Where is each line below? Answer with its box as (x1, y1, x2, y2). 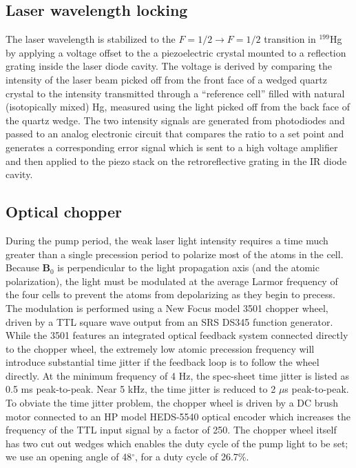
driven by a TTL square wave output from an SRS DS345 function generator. (6, 314, 333, 329)
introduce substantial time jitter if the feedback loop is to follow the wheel (6, 355, 320, 369)
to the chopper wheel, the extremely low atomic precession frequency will (6, 341, 315, 355)
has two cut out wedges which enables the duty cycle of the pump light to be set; (6, 436, 348, 450)
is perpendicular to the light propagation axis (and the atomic (57, 260, 320, 275)
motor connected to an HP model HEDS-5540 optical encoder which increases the (6, 409, 350, 423)
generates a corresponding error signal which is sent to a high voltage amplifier (6, 139, 338, 154)
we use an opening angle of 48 (6, 449, 132, 464)
